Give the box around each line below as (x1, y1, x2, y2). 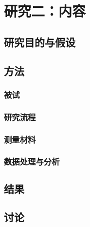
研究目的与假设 (4, 34, 75, 49)
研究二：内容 (4, 1, 86, 21)
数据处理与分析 (4, 155, 60, 168)
